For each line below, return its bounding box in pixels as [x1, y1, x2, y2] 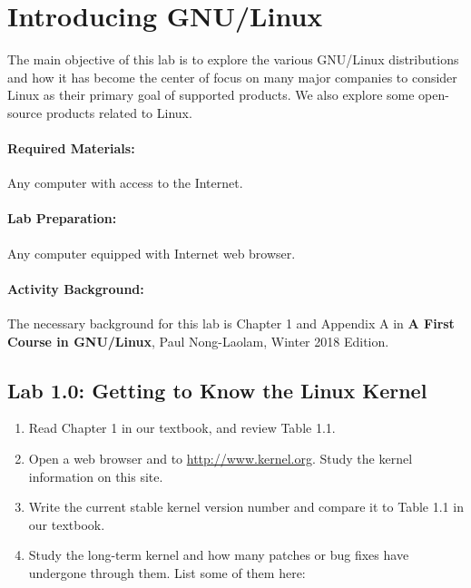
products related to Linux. [45, 103, 192, 122]
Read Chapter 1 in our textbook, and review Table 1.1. [28, 418, 336, 437]
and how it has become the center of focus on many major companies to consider [7, 67, 457, 86]
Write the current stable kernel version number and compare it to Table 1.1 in [28, 497, 464, 516]
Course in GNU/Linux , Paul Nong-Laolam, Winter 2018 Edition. [7, 331, 389, 350]
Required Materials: [7, 139, 135, 158]
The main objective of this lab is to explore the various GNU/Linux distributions [7, 50, 459, 69]
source [7, 103, 43, 122]
